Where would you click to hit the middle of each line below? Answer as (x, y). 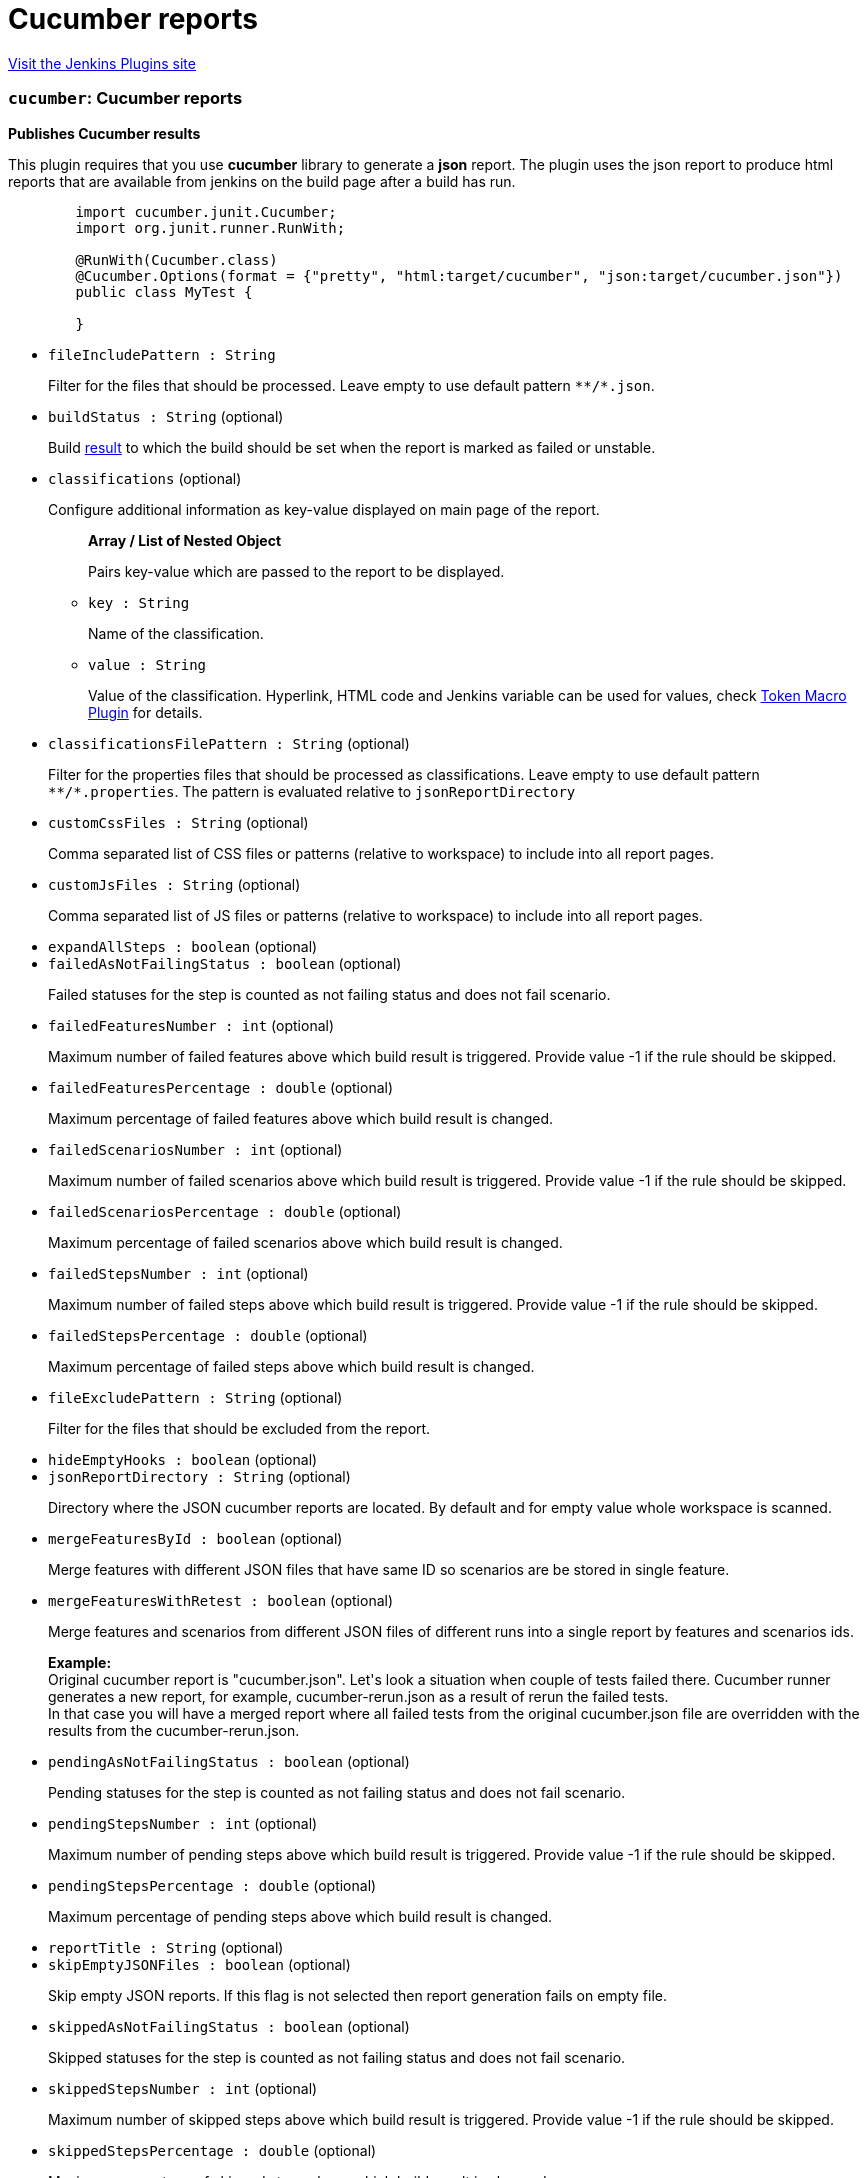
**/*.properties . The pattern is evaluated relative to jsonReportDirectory (312, 791)
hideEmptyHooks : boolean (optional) (183, 1459)
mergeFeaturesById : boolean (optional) (195, 1538)
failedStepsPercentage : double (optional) (208, 1335)
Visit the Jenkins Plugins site (102, 63)
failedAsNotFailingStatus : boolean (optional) (225, 963)
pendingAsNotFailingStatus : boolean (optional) (229, 1761)
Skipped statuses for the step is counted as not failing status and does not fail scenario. (337, 2057)
